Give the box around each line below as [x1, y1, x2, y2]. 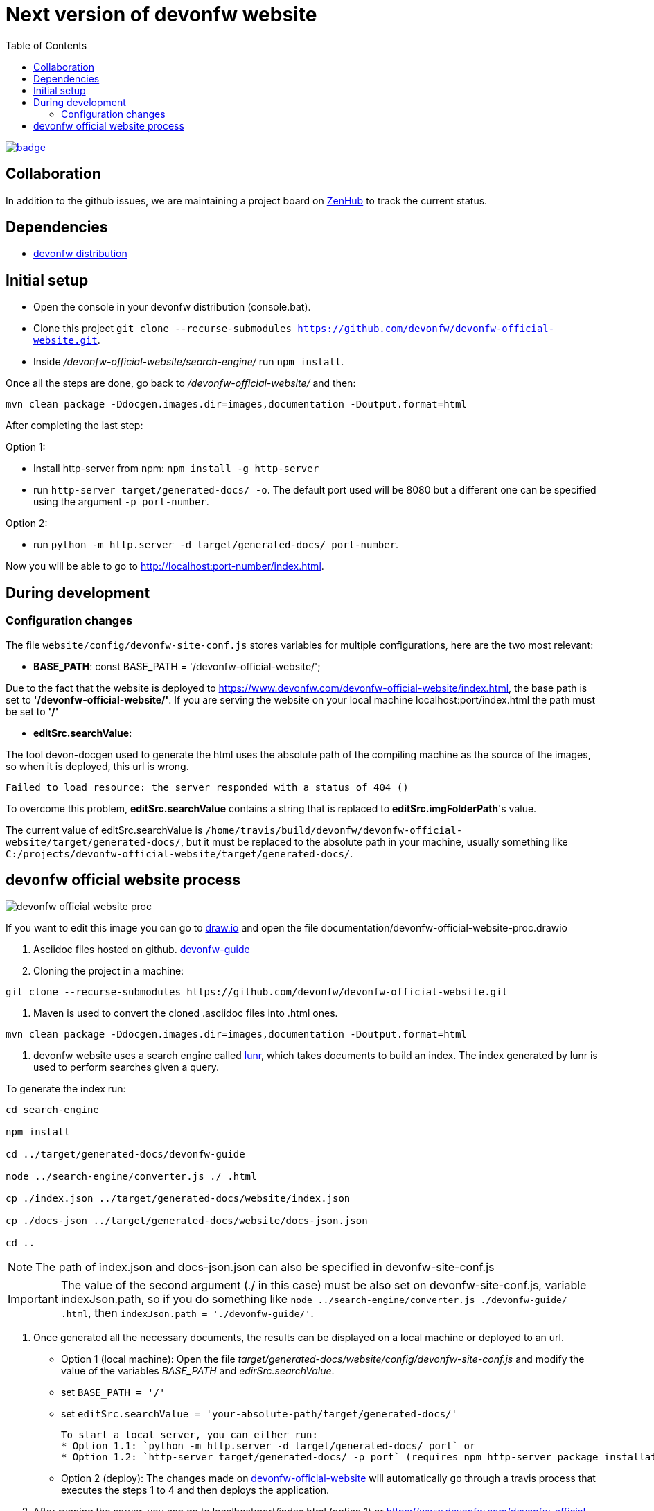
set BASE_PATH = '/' [61, 1386, 166, 1399]
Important [8, 1292, 58, 1307]
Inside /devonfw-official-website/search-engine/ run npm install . [33, 356, 344, 368]
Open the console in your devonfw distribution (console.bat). [33, 301, 311, 313]
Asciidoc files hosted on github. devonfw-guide [33, 943, 250, 956]
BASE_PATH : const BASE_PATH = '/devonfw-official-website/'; [33, 660, 321, 672]
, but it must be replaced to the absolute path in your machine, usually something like [180, 835, 568, 848]
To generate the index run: [6, 1083, 126, 1095]
